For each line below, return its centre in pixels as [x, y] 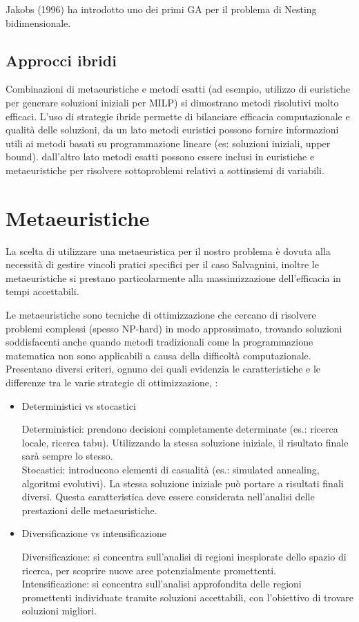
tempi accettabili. [42, 291]
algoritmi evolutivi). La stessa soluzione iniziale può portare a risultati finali [183, 483]
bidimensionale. [38, 22]
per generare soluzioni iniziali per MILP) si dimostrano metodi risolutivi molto [172, 102]
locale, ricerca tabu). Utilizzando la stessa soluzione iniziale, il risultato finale [185, 442]
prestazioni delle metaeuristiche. [89, 510]
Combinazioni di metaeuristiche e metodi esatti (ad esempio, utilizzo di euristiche [178, 89]
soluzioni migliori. [59, 611]
